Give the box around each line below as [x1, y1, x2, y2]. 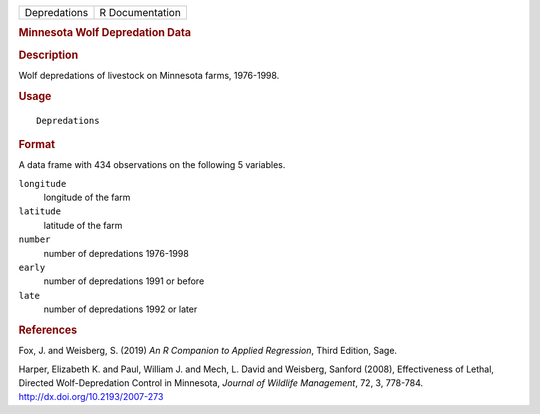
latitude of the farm [43, 219, 123, 231]
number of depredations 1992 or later [43, 303, 198, 315]
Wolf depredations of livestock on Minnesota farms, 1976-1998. [18, 69, 280, 81]
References [18, 323, 78, 337]
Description [18, 48, 79, 62]
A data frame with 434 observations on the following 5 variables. [18, 159, 286, 171]
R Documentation [99, 6, 182, 19]
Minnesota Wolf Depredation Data [18, 26, 192, 40]
